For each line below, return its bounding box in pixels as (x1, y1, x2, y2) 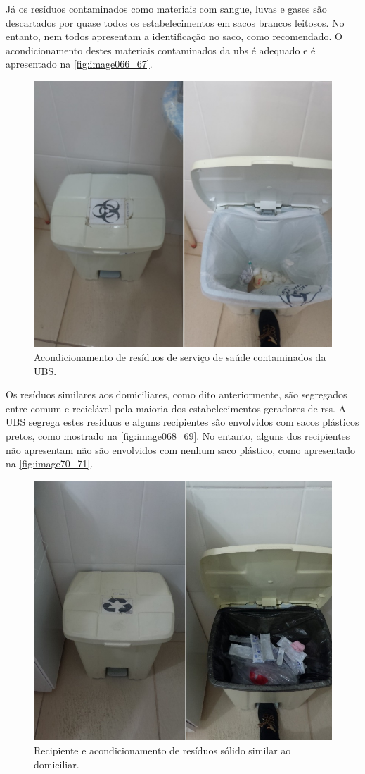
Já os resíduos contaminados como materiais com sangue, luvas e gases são (6, 1, 327, 16)
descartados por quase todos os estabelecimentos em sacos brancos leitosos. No (6, 15, 345, 30)
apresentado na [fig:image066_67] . (6, 56, 153, 71)
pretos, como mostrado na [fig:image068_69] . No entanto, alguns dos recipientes (6, 429, 350, 443)
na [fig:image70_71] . (6, 456, 94, 471)
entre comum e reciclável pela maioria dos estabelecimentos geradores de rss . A (6, 400, 346, 415)
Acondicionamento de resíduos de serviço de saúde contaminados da (34, 350, 326, 364)
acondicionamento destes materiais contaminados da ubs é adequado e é (6, 42, 316, 57)
